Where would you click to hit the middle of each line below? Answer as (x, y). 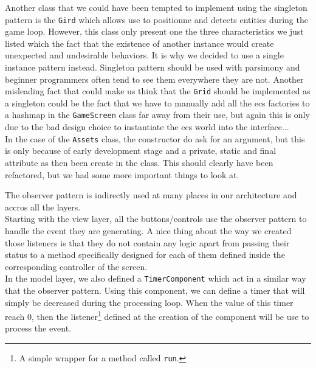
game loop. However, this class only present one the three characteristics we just (154, 31)
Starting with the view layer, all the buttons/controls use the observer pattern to (156, 219)
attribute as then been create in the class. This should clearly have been (139, 162)
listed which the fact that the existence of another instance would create (139, 43)
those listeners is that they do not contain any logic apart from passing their (147, 242)
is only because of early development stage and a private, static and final (141, 151)
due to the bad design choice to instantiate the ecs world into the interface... (147, 127)
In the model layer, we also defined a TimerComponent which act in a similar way (156, 278)
